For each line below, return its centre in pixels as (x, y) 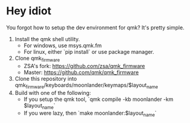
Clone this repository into (46, 78)
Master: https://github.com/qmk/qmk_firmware (81, 72)
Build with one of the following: (53, 93)
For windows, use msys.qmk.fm (63, 45)
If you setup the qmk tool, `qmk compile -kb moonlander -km (99, 99)
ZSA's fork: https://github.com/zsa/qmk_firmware (84, 66)
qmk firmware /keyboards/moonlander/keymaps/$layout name (86, 86)
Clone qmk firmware (37, 59)
